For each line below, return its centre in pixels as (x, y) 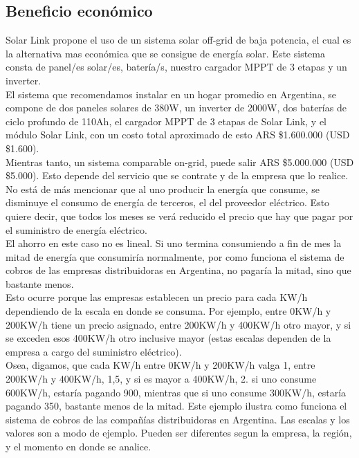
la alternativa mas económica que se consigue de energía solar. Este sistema (165, 53)
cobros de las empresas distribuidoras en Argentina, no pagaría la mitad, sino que (178, 270)
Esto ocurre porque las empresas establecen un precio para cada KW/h (157, 297)
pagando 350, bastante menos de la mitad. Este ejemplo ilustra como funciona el (176, 406)
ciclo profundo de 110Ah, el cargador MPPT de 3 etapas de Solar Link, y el (166, 121)
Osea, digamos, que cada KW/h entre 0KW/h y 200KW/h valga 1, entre (160, 365)
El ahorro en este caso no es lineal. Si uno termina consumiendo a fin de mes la (174, 243)
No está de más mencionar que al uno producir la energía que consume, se (163, 189)
